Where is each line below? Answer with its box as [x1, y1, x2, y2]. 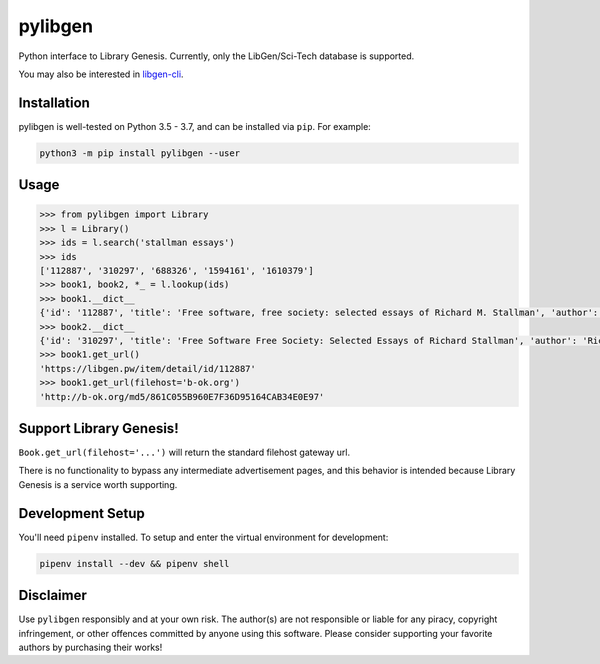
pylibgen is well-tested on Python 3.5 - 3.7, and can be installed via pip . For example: [18, 120, 372, 132]
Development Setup [18, 505, 145, 522]
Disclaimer [18, 587, 87, 604]
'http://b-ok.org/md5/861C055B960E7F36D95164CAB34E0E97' [39, 391, 325, 402]
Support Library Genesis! [18, 420, 179, 437]
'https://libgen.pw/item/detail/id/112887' [39, 363, 257, 374]
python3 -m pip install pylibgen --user [39, 147, 240, 159]
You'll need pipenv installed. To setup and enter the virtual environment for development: [18, 531, 389, 543]
